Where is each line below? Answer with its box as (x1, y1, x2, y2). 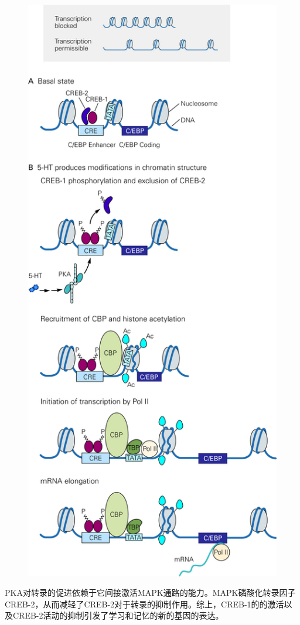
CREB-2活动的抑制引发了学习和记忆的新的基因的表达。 (12, 609, 224, 621)
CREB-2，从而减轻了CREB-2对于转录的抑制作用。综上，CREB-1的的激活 (5, 597, 284, 610)
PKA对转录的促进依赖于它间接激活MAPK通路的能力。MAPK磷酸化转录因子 (5, 586, 296, 599)
